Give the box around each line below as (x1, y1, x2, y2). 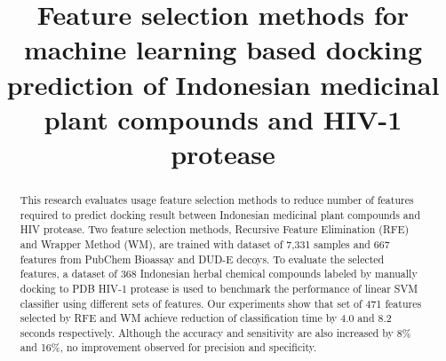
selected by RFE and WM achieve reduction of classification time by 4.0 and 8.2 (20, 310, 392, 326)
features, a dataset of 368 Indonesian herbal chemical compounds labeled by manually (20, 266, 418, 281)
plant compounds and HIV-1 (44, 100, 402, 137)
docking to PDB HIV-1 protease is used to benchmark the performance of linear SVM (20, 280, 418, 295)
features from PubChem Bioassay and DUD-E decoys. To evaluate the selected (20, 251, 385, 266)
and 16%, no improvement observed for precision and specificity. (20, 340, 317, 355)
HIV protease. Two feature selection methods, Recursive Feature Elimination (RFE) (20, 222, 410, 237)
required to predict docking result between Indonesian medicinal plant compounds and (20, 207, 421, 222)
